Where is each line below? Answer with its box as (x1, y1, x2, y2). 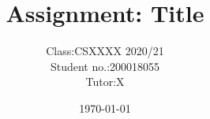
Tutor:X (85, 73, 125, 90)
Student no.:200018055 (50, 58, 160, 74)
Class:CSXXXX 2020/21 (46, 43, 164, 59)
